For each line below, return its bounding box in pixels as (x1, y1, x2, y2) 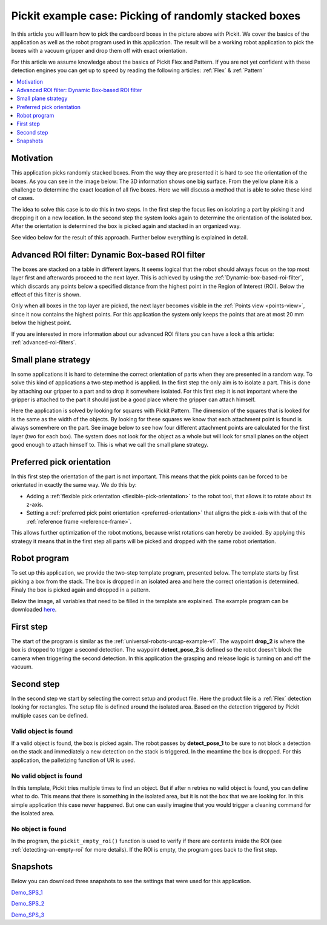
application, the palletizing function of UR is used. (11, 756, 136, 764)
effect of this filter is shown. (11, 291, 81, 298)
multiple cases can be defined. (11, 712, 88, 719)
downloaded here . (11, 606, 57, 613)
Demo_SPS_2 (11, 900, 45, 907)
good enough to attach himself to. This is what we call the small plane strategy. (11, 441, 209, 448)
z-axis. (26, 501, 44, 509)
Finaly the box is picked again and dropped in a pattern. (11, 586, 151, 593)
